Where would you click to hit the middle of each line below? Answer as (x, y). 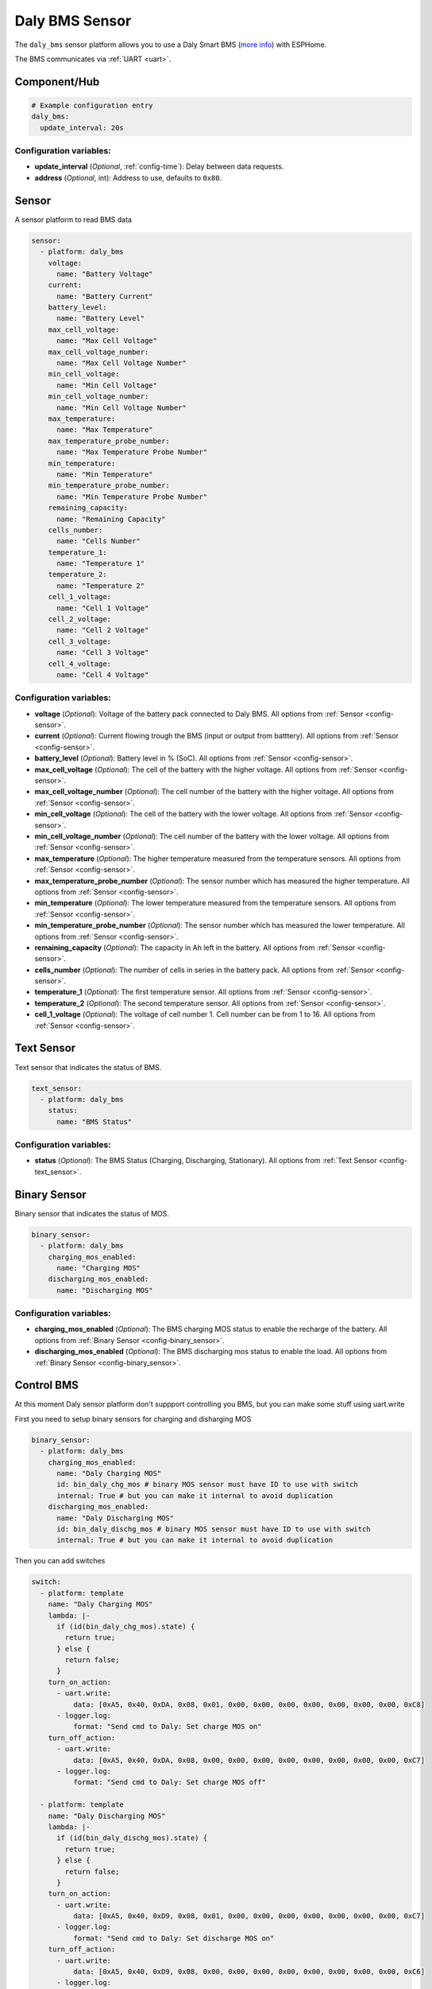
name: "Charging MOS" (98, 1268)
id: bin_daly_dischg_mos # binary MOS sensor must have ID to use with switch (214, 1529)
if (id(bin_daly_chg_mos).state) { (126, 1626)
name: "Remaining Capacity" (111, 519)
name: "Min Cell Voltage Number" (121, 407)
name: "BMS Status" (94, 1121)
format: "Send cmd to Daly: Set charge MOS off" (169, 1783)
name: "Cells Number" (98, 541)
